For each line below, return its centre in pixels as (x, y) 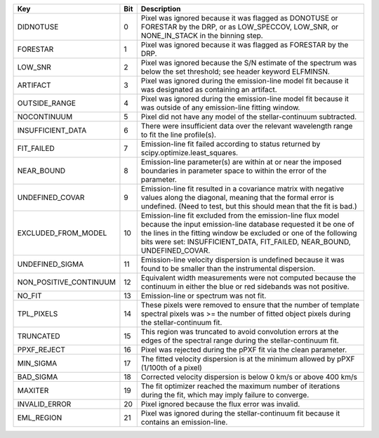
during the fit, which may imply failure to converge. (225, 395)
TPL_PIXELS (38, 314)
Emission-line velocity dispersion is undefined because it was (242, 260)
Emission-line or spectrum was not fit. (204, 296)
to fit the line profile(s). (179, 135)
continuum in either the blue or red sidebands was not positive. (245, 286)
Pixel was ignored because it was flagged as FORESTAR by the (245, 45)
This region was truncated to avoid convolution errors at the (240, 332)
